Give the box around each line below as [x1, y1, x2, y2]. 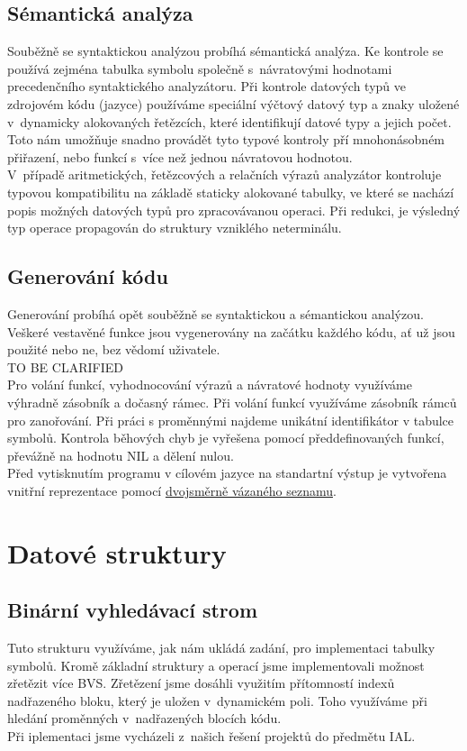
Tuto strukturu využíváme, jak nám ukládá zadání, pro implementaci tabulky [7, 638, 436, 657]
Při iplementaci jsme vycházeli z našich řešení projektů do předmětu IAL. [7, 727, 416, 746]
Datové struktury [7, 534, 227, 571]
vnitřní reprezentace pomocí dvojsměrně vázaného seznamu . [7, 481, 337, 499]
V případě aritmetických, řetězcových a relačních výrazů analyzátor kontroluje [7, 165, 442, 184]
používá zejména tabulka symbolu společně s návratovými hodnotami [7, 59, 392, 78]
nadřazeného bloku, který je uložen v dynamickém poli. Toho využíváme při [7, 691, 427, 710]
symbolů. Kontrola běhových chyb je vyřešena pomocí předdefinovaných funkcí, [7, 428, 445, 447]
